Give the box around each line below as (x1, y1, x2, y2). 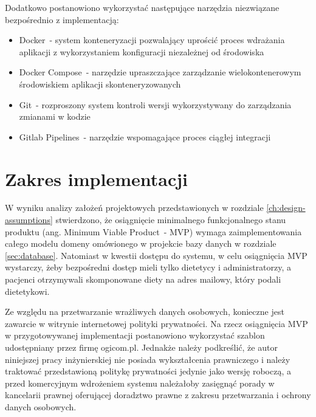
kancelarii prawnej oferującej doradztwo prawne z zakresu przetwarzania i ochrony (5, 388, 311, 401)
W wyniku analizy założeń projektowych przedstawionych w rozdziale (5, 201, 264, 214)
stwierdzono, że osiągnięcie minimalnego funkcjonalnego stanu (55, 213, 286, 226)
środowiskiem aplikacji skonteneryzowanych (19, 77, 181, 90)
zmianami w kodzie (19, 110, 91, 123)
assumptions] (5, 213, 53, 226)
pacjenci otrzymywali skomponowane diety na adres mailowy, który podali (5, 273, 281, 286)
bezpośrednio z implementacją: (5, 13, 119, 26)
